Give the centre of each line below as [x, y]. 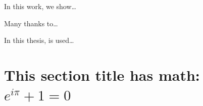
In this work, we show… [40, 6]
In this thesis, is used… [39, 40]
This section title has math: [102, 74]
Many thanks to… [31, 23]
